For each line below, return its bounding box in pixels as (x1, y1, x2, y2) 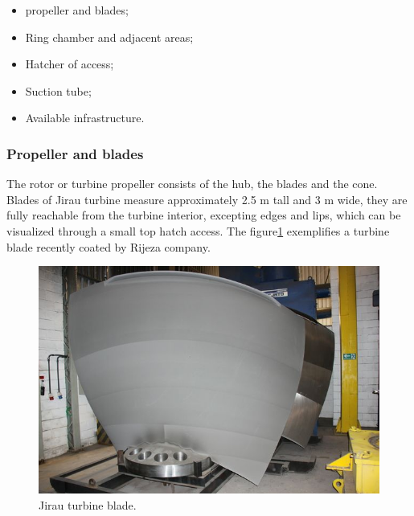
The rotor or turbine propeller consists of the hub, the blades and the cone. (6, 175, 378, 192)
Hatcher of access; (25, 55, 114, 72)
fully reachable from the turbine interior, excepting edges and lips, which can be (6, 207, 401, 223)
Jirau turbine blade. (39, 496, 137, 513)
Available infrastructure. (25, 109, 145, 126)
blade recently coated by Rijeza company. (6, 238, 211, 255)
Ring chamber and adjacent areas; (25, 28, 194, 45)
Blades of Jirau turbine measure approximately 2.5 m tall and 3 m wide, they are (6, 190, 408, 207)
